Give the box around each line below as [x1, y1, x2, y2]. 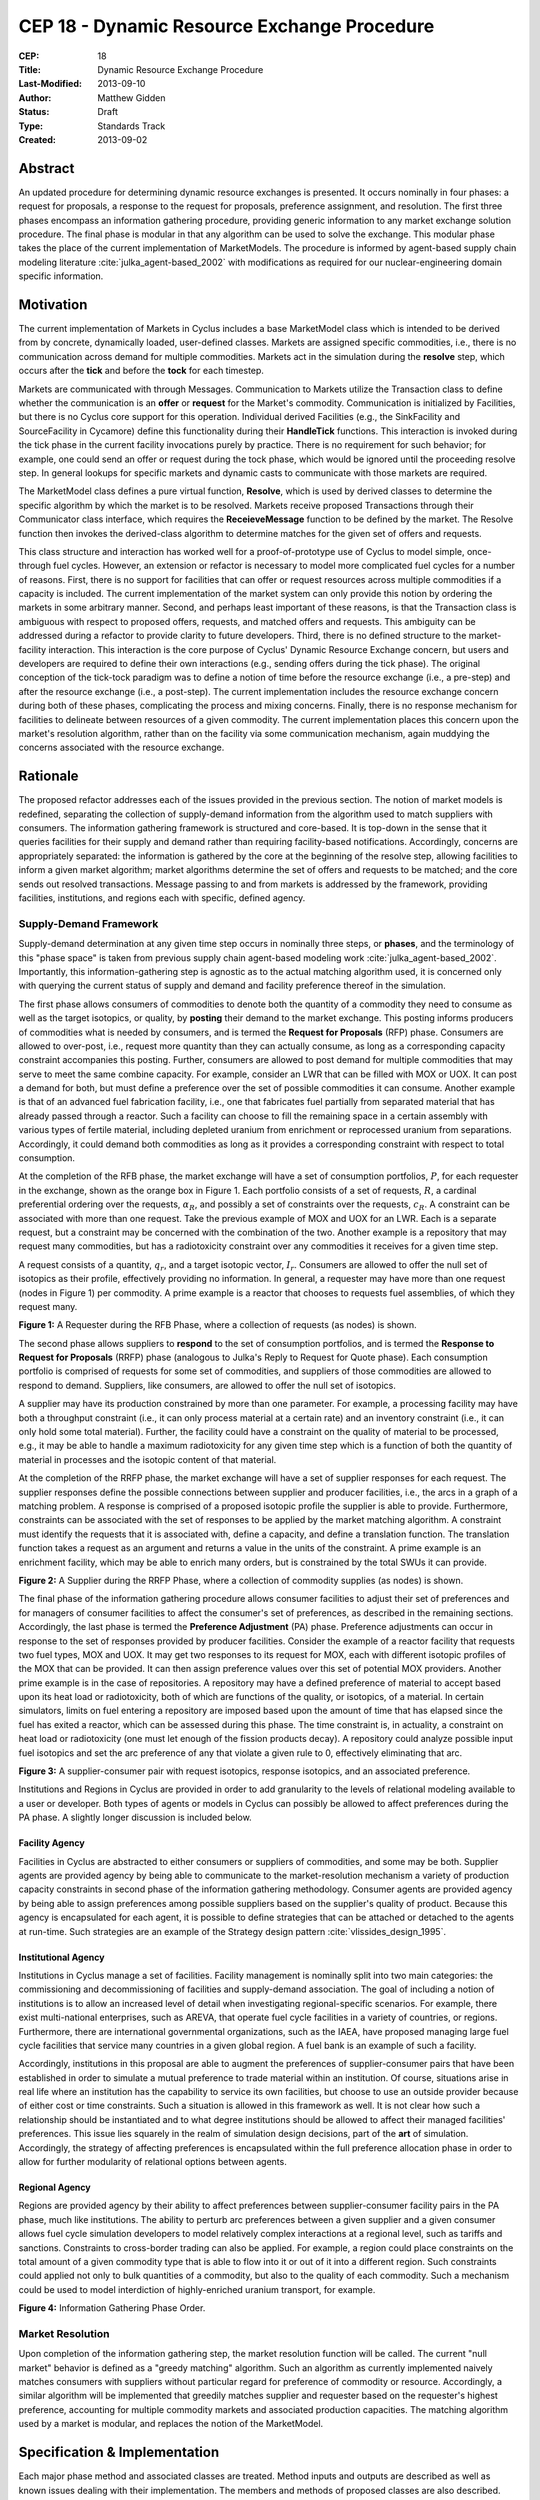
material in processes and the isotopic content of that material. [18, 1453, 277, 1465]
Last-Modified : [18, 78, 82, 90]
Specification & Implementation [18, 2444, 220, 2461]
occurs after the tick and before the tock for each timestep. [18, 365, 265, 377]
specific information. [18, 270, 104, 282]
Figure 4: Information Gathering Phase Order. [18, 2302, 206, 2314]
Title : [18, 63, 42, 75]
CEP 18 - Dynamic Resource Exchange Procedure [18, 15, 435, 37]
